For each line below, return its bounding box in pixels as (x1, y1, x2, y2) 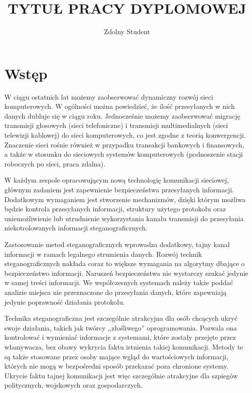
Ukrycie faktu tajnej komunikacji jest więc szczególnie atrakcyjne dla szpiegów (4, 370, 238, 380)
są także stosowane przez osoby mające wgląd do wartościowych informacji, (4, 351, 229, 361)
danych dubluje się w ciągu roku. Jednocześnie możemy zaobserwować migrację (4, 110, 240, 121)
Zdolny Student (104, 26, 150, 37)
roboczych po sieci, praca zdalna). (4, 158, 106, 168)
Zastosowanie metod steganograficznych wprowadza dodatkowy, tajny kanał (4, 239, 230, 249)
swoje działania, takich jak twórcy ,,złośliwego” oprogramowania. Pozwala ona (4, 322, 237, 332)
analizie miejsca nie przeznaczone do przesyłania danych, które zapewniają (4, 287, 227, 297)
